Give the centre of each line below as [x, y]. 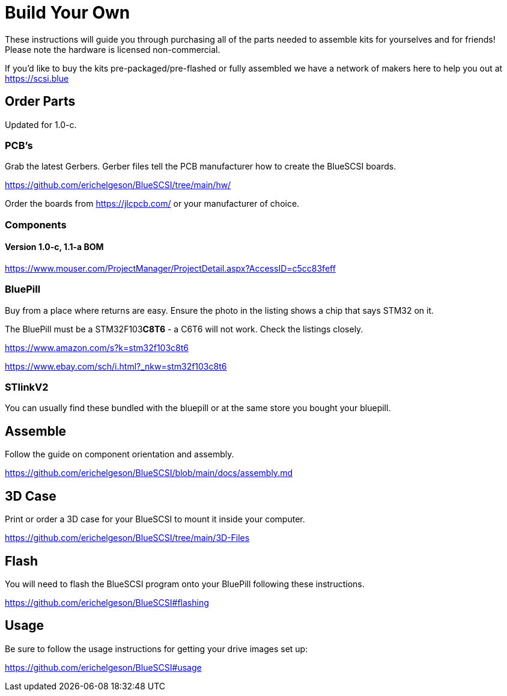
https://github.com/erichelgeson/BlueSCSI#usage [103, 667]
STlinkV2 [27, 387]
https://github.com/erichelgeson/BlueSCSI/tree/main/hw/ [118, 185]
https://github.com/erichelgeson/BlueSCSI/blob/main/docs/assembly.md [149, 473]
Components [36, 224]
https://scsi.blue [37, 78]
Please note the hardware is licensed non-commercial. [113, 49]
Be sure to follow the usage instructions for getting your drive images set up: [156, 649]
